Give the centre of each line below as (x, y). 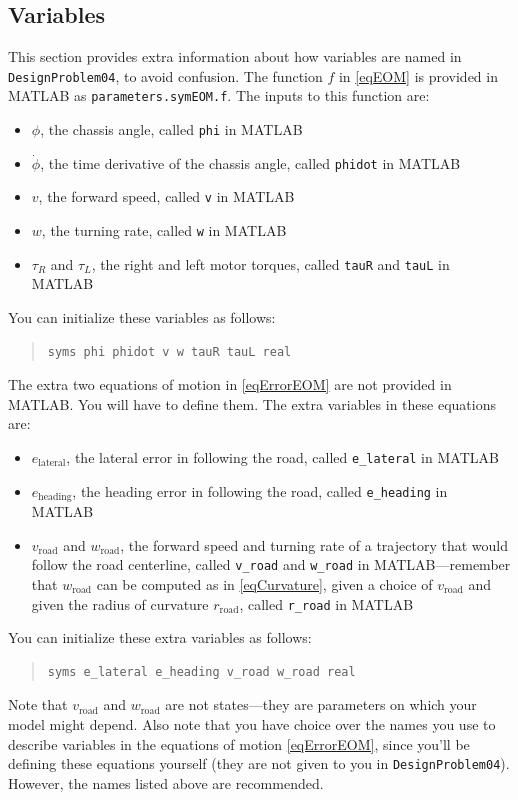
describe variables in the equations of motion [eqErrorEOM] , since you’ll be (239, 743)
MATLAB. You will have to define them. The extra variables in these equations (252, 403)
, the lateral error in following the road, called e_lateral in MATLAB (282, 456)
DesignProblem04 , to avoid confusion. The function (165, 75)
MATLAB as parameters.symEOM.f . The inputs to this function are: (219, 95)
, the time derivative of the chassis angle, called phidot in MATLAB (250, 162)
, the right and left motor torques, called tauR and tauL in (270, 263)
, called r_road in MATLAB (326, 603)
